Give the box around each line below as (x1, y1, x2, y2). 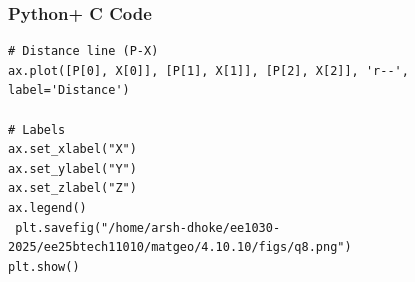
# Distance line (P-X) (8, 44, 159, 59)
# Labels (8, 122, 66, 137)
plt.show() (8, 259, 80, 274)
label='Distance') (8, 83, 130, 98)
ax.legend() (8, 200, 87, 215)
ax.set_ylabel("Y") (8, 161, 137, 176)
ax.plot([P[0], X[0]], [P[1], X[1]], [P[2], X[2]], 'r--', (8, 63, 409, 78)
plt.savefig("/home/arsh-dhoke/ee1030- (15, 220, 281, 235)
